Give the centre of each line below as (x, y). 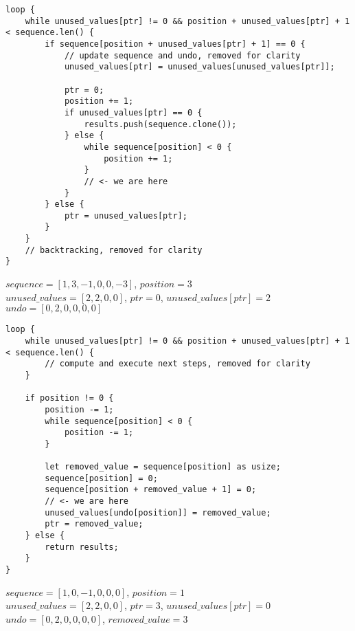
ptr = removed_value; (94, 524)
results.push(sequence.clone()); (160, 124)
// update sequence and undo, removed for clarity (182, 55)
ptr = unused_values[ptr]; (126, 215)
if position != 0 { (69, 398)
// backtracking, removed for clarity (114, 250)
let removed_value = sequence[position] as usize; (163, 467)
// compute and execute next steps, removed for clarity (177, 364)
